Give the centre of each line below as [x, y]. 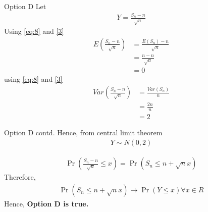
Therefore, [20, 177]
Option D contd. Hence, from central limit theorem [83, 132]
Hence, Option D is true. [46, 203]
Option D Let [25, 6]
